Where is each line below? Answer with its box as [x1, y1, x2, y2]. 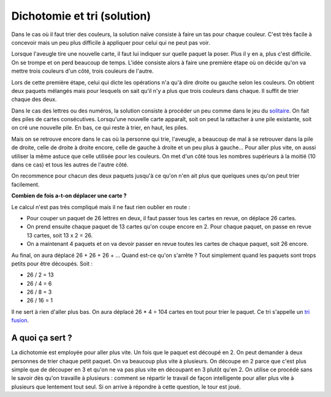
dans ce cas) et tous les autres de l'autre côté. [11, 161, 129, 168]
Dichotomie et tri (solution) [11, 9, 151, 23]
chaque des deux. [11, 95, 57, 103]
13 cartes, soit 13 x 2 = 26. [26, 231, 93, 239]
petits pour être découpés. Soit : [11, 260, 93, 267]
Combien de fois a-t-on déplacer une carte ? [11, 192, 127, 199]
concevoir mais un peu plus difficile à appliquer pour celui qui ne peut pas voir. [11, 39, 211, 46]
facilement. [11, 180, 40, 188]
